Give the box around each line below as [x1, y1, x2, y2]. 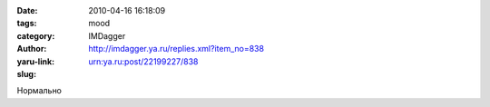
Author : [16, 44, 47, 54]
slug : [16, 68, 36, 79]
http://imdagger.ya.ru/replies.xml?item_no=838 [88, 44, 265, 54]
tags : [16, 18, 37, 29]
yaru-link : [16, 55, 54, 67]
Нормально [16, 85, 63, 96]
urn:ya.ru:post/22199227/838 [88, 55, 199, 67]
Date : [16, 5, 38, 15]
